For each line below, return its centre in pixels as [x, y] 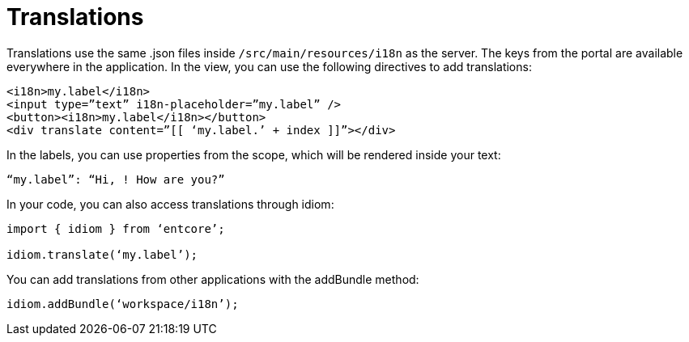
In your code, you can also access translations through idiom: [170, 204]
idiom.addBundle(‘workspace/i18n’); [123, 304]
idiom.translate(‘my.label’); [102, 254]
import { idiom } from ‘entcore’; [116, 228]
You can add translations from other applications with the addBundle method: [213, 279]
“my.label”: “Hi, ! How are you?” [116, 179]
